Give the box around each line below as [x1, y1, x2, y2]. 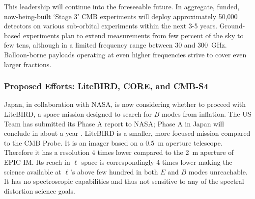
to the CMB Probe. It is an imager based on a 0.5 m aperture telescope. [4, 137, 223, 148]
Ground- [219, 21, 245, 31]
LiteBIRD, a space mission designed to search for [4, 108, 152, 119]
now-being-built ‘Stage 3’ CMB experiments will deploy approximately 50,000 [4, 11, 238, 21]
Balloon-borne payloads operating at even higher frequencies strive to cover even [4, 49, 247, 59]
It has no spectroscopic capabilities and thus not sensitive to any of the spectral [4, 176, 244, 186]
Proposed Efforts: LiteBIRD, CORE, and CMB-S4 [4, 80, 208, 92]
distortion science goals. [4, 185, 75, 196]
